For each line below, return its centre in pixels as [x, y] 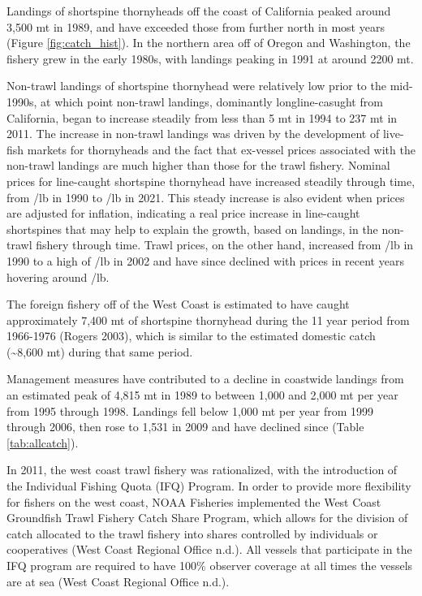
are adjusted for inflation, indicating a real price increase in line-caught [183, 213]
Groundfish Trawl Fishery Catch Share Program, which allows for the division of [207, 518]
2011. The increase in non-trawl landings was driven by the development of [193, 134]
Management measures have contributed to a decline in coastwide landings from [205, 379]
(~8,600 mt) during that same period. [100, 351]
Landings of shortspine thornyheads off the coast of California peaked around [199, 11]
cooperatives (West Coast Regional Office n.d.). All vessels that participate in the [209, 549]
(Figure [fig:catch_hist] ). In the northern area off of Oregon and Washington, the [209, 43]
